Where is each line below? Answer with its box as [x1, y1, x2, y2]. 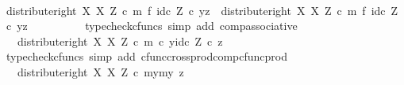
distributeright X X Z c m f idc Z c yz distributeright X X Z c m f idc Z [6, 2, 398, 18]
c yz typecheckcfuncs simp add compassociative [6, 17, 298, 34]
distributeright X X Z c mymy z [17, 63, 184, 79]
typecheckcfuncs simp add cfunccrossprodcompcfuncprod [6, 48, 287, 65]
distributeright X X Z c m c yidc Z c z [17, 32, 223, 49]
